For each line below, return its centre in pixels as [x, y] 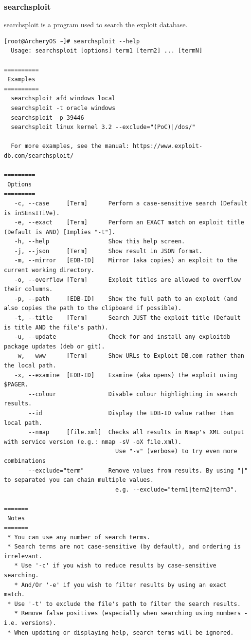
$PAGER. [16, 385]
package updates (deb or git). [54, 346]
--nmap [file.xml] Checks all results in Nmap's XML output [136, 432]
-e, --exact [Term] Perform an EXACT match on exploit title [129, 223]
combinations [25, 461]
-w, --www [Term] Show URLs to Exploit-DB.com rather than [129, 356]
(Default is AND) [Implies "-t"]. [60, 232]
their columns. [28, 289]
